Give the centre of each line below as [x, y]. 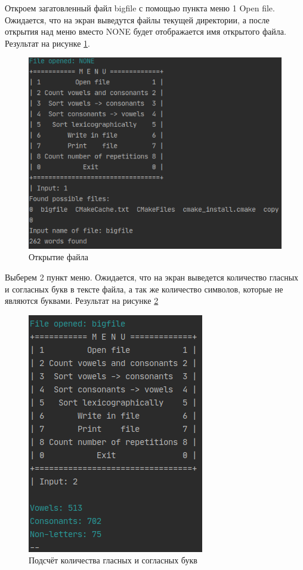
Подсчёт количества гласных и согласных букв [113, 560]
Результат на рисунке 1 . [47, 43]
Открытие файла [58, 257]
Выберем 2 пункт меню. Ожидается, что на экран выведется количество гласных [152, 277]
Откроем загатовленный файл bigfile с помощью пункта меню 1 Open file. [140, 8]
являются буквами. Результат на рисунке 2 [82, 301]
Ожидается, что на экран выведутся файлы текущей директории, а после [137, 19]
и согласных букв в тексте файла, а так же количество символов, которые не [144, 289]
